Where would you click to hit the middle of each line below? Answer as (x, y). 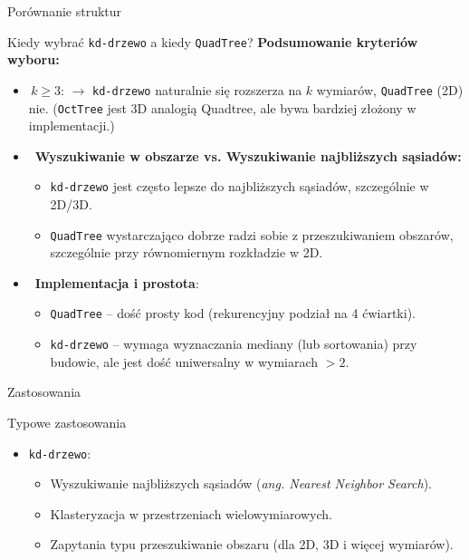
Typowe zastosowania (67, 422)
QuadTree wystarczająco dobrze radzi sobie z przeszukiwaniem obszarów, (252, 234)
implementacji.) (72, 126)
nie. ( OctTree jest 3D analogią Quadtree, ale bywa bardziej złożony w (222, 107)
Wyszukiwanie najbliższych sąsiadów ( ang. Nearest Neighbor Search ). (241, 483)
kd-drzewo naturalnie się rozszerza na (197, 89)
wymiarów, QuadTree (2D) (390, 89)
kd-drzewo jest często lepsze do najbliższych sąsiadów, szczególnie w (239, 186)
